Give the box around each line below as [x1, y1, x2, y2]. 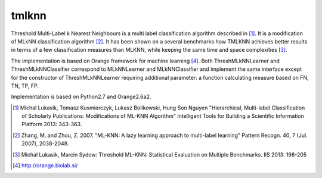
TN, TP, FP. [11, 82, 39, 89]
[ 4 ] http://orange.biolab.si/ [13, 162, 78, 169]
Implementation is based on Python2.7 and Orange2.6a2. [11, 93, 151, 101]
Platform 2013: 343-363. [21, 121, 82, 128]
